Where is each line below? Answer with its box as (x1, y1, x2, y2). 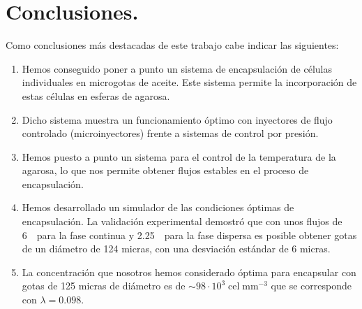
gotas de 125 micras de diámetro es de (22, 278, 186, 293)
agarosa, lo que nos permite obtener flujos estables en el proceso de (22, 163, 309, 178)
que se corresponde (271, 278, 352, 293)
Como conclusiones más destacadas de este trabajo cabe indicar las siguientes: (6, 38, 339, 52)
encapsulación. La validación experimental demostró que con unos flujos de (22, 214, 342, 229)
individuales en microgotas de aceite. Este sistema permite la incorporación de (22, 75, 357, 89)
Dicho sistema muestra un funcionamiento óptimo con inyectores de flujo (22, 112, 333, 127)
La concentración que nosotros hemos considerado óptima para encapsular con (22, 264, 356, 279)
